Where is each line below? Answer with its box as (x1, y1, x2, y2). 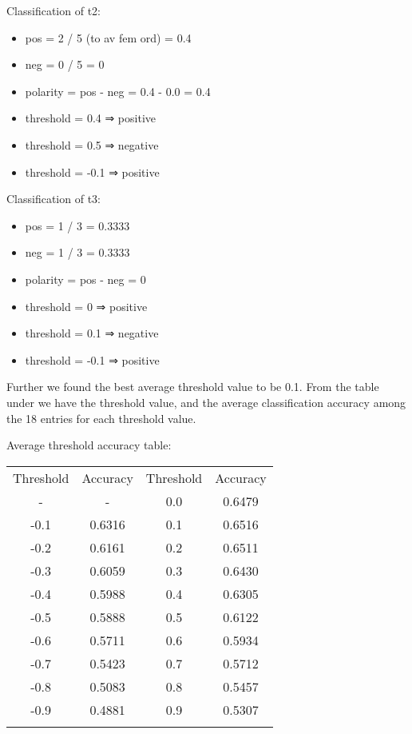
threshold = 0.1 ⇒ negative (25, 325, 159, 341)
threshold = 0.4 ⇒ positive (25, 110, 156, 126)
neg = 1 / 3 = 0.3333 (25, 244, 130, 261)
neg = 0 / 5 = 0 (25, 56, 105, 73)
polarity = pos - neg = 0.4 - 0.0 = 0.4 (25, 82, 211, 99)
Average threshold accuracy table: (6, 437, 172, 453)
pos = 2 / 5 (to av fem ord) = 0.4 (25, 29, 192, 46)
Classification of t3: (6, 190, 101, 207)
